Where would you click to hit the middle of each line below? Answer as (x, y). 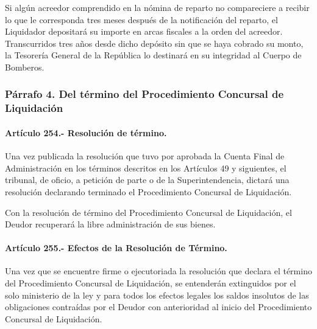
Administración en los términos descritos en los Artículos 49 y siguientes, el (146, 168)
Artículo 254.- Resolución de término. (86, 132)
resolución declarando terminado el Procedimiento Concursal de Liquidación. (148, 191)
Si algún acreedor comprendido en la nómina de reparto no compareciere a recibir (157, 7)
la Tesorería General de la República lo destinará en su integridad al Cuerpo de (153, 55)
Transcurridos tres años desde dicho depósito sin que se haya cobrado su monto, (154, 43)
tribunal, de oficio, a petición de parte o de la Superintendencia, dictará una (147, 180)
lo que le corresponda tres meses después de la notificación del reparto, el (141, 19)
